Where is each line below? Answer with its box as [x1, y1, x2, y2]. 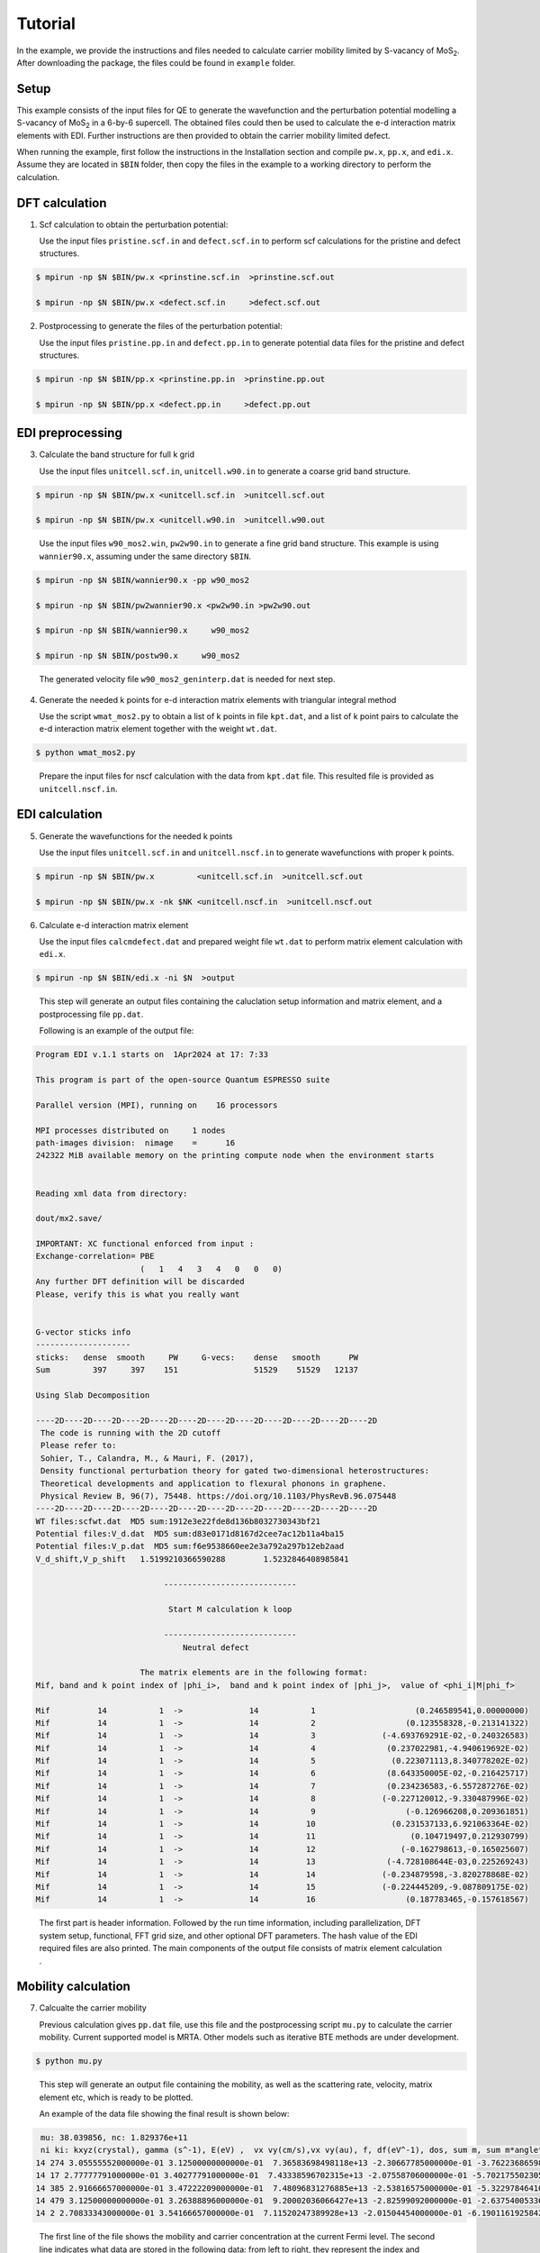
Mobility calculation [16, 1979, 130, 1994]
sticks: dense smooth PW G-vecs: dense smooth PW [35, 1352, 359, 1363]
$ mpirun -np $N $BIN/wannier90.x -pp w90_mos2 [35, 575, 249, 585]
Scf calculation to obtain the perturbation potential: [39, 219, 229, 230]
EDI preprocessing [16, 425, 123, 441]
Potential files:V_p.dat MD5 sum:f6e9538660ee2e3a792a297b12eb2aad [35, 1541, 345, 1552]
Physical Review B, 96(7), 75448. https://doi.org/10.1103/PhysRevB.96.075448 [40, 1491, 397, 1500]
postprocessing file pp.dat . [39, 1008, 144, 1019]
